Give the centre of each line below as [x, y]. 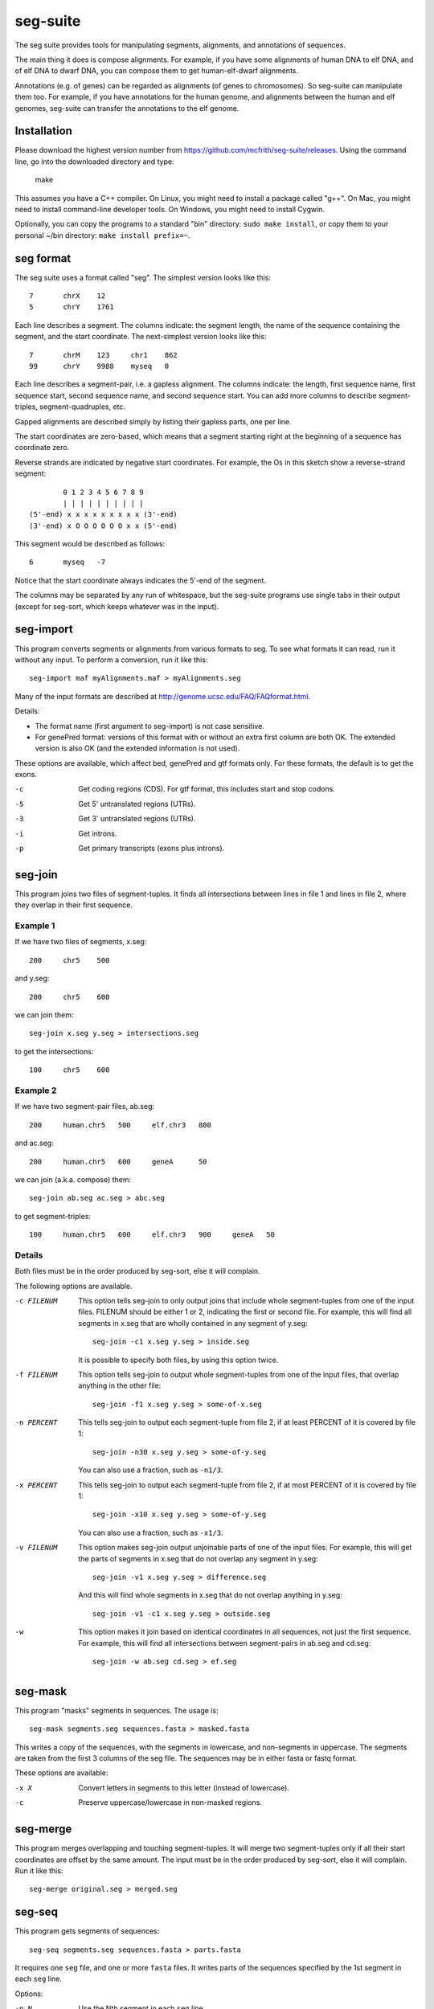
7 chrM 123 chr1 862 [104, 355]
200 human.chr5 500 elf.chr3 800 [121, 1125]
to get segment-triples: [53, 1216]
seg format [43, 258]
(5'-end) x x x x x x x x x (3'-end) [104, 515]
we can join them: [44, 1015]
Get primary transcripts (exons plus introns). [151, 849]
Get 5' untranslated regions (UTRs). [137, 804]
